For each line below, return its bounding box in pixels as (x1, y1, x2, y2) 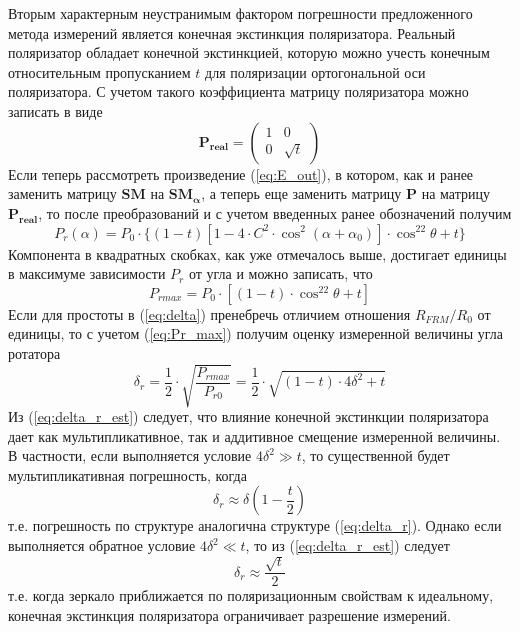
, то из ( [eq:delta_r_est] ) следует (245, 535, 450, 556)
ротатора (8, 342, 61, 363)
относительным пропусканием (8, 61, 191, 82)
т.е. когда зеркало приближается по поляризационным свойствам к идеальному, (8, 585, 494, 606)
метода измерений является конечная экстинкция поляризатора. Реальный (8, 22, 456, 43)
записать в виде (8, 100, 103, 121)
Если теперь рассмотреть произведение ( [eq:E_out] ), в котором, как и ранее (8, 163, 474, 184)
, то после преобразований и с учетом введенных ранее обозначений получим (38, 202, 512, 223)
